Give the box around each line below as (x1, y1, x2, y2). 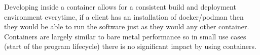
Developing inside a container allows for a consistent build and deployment (4, 2, 236, 12)
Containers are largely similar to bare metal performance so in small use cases (4, 31, 246, 41)
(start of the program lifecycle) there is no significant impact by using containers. (4, 41, 256, 51)
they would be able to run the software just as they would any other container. (4, 21, 249, 32)
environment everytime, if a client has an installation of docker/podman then (4, 11, 244, 22)
